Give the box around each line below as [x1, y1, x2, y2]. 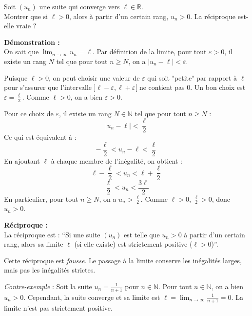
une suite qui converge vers [39, 1, 120, 11]
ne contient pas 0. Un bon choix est [139, 82, 246, 92]
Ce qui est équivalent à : [4, 132, 77, 142]
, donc [212, 193, 230, 204]
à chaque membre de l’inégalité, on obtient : [51, 155, 182, 166]
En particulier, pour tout [4, 193, 78, 204]
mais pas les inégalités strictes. [4, 265, 96, 275]
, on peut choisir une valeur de [49, 72, 140, 83]
